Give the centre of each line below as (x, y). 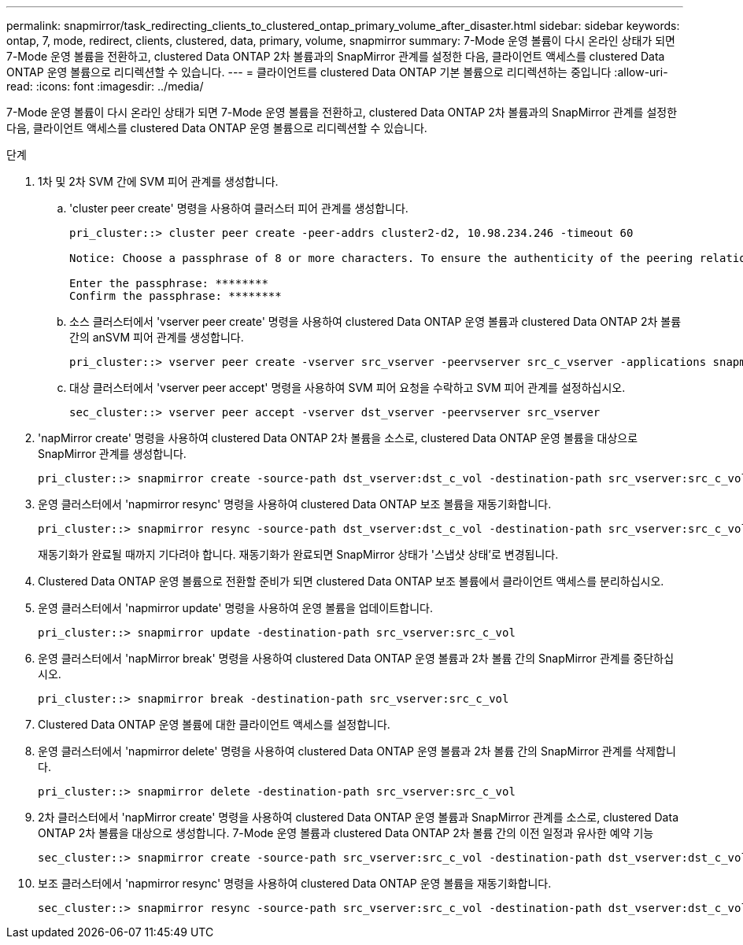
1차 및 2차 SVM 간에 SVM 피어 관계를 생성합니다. (158, 181)
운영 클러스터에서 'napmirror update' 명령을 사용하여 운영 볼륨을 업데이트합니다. (235, 608)
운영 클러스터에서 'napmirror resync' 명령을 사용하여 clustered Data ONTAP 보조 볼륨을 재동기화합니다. (295, 504)
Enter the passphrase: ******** (169, 283)
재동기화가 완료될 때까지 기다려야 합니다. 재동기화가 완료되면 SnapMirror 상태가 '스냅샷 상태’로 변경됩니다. (298, 554)
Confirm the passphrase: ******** (176, 296)
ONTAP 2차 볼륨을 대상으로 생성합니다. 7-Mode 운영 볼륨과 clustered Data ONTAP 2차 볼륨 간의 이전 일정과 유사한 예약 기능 (346, 833)
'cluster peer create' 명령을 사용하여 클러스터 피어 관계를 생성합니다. (239, 208)
